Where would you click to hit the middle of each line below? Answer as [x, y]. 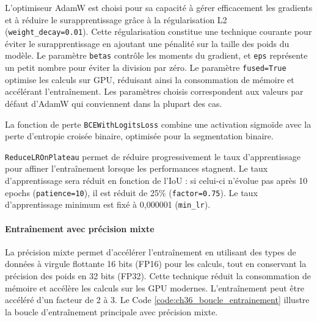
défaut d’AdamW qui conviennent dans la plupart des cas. [114, 103]
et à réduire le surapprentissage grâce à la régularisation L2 [116, 19]
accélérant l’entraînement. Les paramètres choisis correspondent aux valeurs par [154, 91]
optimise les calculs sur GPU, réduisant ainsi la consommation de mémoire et [150, 79]
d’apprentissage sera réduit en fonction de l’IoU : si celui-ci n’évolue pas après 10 [156, 181]
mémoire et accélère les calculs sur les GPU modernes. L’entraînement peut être [155, 287]
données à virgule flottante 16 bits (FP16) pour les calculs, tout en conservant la [156, 264]
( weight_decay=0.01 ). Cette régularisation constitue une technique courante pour [158, 31]
